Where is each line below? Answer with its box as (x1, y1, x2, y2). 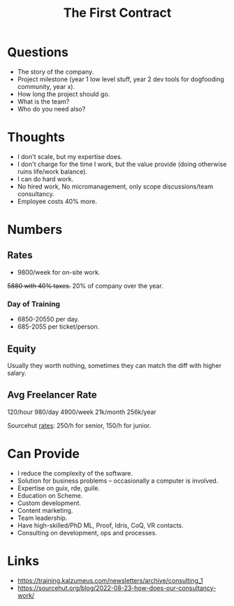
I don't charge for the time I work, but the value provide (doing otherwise (17, 160, 227, 168)
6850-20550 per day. (17, 315, 80, 324)
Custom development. (17, 499, 82, 507)
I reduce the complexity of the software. (17, 469, 133, 477)
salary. (7, 369, 27, 377)
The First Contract (63, 5, 172, 21)
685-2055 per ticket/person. (17, 322, 100, 331)
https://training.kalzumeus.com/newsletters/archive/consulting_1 (17, 576, 203, 584)
